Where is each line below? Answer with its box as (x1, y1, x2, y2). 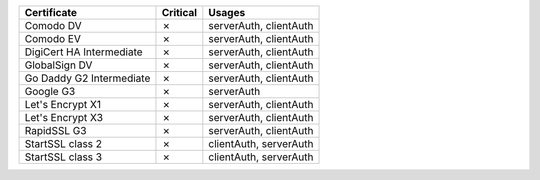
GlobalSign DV (24, 58, 93, 72)
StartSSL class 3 (24, 150, 103, 164)
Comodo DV (24, 19, 82, 32)
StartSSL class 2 (24, 137, 103, 150)
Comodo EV (24, 32, 82, 45)
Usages (208, 6, 246, 19)
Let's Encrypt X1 (24, 98, 102, 111)
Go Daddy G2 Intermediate (24, 71, 151, 85)
